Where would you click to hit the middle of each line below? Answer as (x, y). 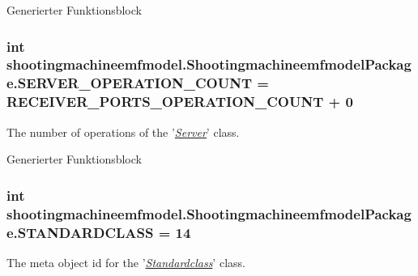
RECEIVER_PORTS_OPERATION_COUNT (165, 102)
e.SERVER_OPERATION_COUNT (130, 83)
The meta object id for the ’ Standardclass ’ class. (126, 262)
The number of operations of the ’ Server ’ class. (123, 132)
